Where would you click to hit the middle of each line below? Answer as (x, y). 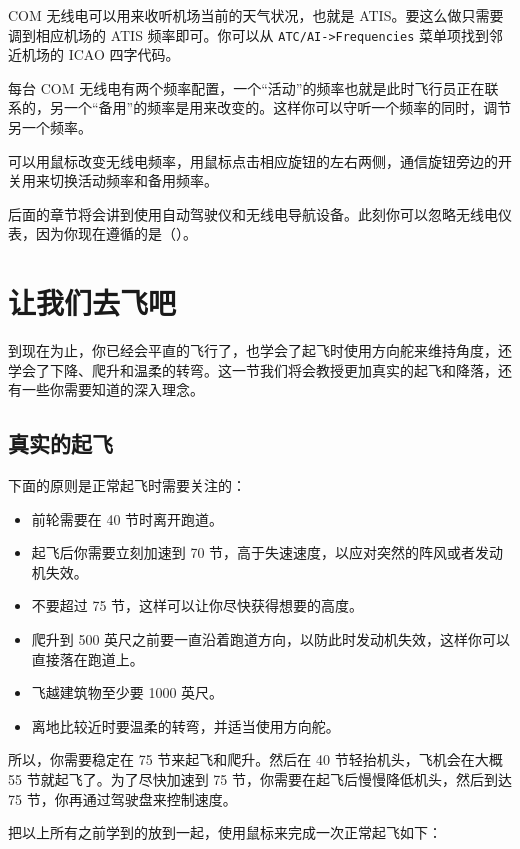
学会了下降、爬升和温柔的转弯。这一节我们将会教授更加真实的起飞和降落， (253, 369)
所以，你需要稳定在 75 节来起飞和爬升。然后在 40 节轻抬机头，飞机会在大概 (255, 759)
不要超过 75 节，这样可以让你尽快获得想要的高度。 (197, 605)
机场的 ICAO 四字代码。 (100, 54)
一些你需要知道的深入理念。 (112, 389)
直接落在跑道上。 (87, 658)
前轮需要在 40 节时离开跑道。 (127, 518)
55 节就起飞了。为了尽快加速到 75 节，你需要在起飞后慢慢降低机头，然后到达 (260, 779)
